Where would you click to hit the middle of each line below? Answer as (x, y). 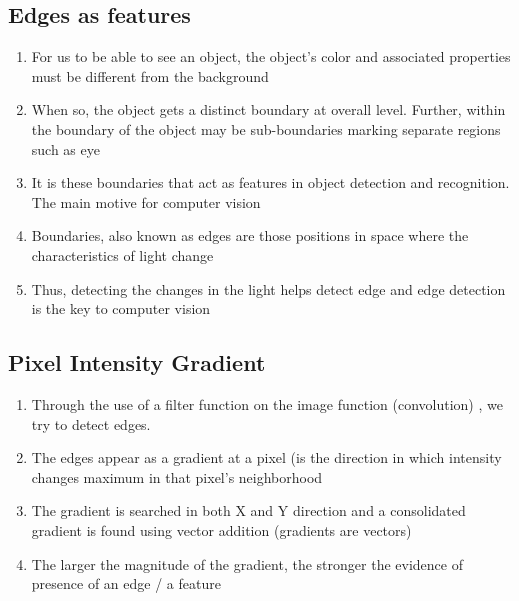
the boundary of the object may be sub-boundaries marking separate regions (266, 128)
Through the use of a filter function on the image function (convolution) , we (267, 403)
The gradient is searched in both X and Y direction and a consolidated (248, 510)
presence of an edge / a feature (126, 583)
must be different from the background (150, 75)
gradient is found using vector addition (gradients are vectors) (221, 529)
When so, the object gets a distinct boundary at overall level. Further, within (268, 109)
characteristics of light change (122, 254)
